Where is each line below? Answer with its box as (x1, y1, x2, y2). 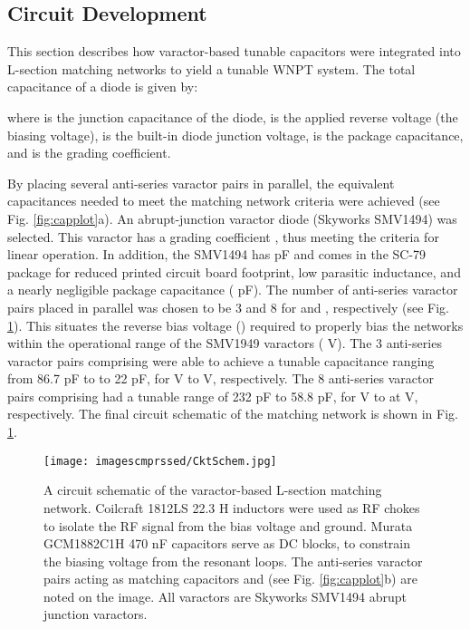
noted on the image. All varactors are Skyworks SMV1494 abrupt (43, 586, 407, 605)
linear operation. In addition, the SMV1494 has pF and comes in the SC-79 (7, 245, 427, 264)
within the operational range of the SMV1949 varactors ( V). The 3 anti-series (7, 334, 442, 353)
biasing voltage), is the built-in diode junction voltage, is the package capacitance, (7, 125, 464, 144)
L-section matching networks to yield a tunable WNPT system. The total (7, 59, 416, 78)
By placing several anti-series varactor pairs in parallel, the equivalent (7, 173, 395, 192)
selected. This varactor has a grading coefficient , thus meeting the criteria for (7, 227, 439, 246)
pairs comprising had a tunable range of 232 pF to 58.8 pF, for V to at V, (7, 386, 418, 405)
